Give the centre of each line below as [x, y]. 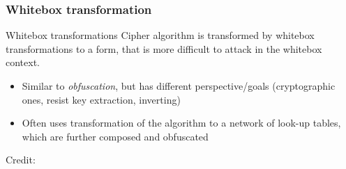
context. [23, 62]
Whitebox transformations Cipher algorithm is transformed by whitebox [160, 35]
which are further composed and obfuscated [115, 136]
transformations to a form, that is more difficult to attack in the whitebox [164, 48]
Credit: [21, 160]
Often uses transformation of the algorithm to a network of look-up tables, [181, 123]
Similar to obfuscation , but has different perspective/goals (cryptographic [179, 86]
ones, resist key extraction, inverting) [101, 99]
